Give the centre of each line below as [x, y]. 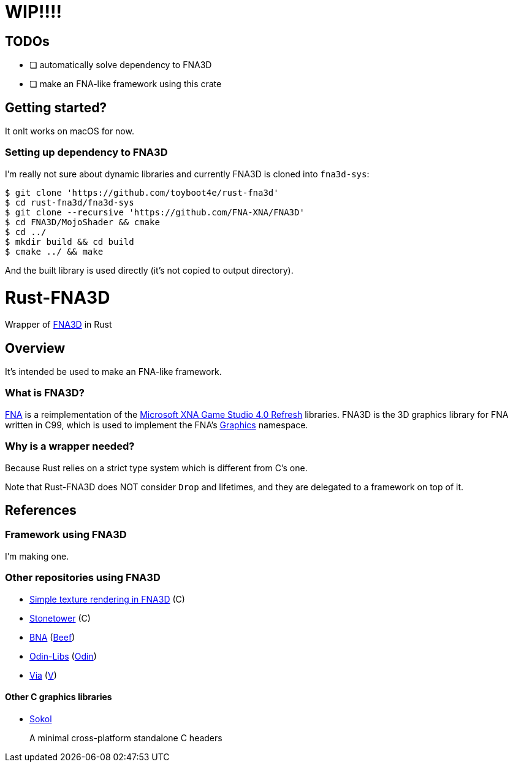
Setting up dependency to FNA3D [86, 152]
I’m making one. [37, 556]
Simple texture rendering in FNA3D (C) [107, 599]
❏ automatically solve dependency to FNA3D [121, 65]
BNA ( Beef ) [52, 637]
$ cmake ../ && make [54, 251]
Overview [35, 348]
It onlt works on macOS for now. [70, 131]
